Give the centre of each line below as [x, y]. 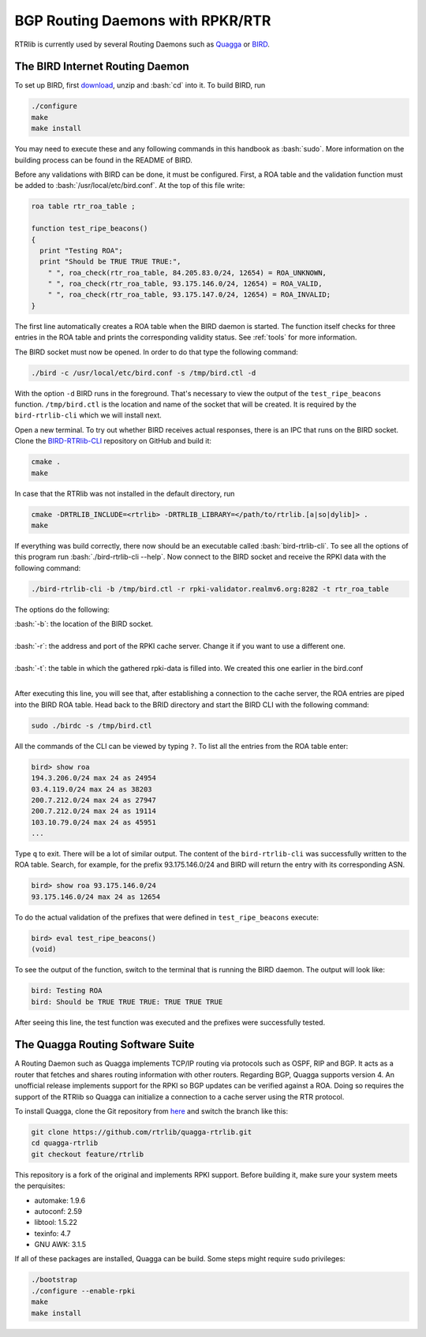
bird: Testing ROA [67, 991]
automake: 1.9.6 [60, 1200]
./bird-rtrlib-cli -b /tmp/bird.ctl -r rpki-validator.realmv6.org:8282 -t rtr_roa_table [210, 589]
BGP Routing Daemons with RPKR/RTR [143, 21]
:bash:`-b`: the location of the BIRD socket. [84, 624]
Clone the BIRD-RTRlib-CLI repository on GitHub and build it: [113, 441]
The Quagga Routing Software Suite [105, 1045]
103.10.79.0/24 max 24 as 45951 [94, 822]
